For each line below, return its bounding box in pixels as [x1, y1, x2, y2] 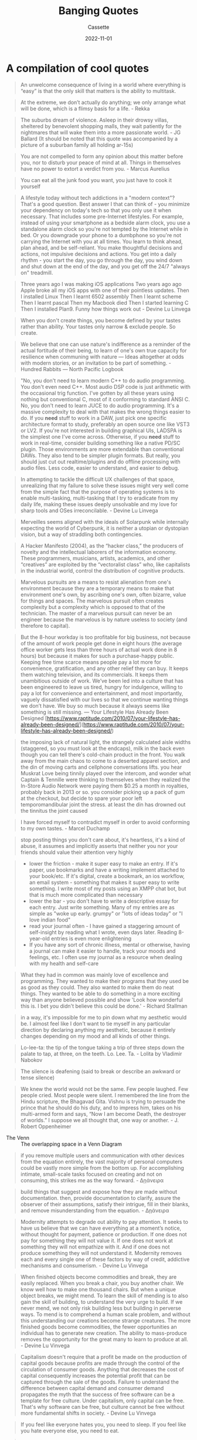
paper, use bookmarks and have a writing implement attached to [29, 866, 185, 873]
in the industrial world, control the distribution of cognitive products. [20, 567, 185, 574]
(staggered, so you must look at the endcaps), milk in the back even [20, 745, 185, 752]
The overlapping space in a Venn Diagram [21, 1140, 122, 1148]
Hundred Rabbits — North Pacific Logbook [20, 365, 124, 372]
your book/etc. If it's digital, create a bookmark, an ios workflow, [29, 872, 185, 879]
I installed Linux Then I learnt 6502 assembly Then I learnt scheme [20, 292, 182, 300]
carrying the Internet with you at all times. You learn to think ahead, [20, 238, 183, 245]
